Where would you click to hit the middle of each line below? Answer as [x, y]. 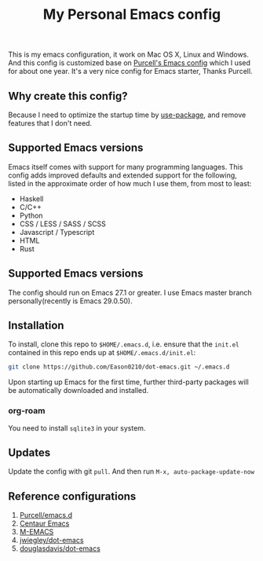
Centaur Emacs [44, 523]
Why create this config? [68, 96]
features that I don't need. [50, 123]
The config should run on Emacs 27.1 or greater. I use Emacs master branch [130, 292]
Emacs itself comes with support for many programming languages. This [126, 167]
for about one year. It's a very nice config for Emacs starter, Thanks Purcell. [130, 71]
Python [31, 215]
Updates [29, 453]
